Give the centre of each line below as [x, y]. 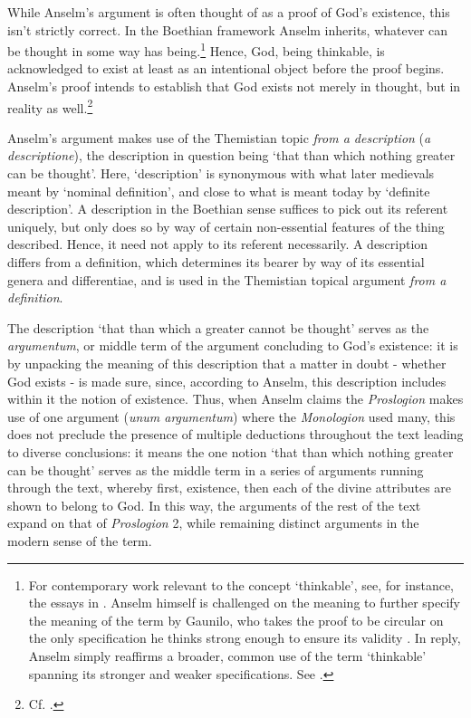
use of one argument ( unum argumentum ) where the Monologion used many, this [231, 416]
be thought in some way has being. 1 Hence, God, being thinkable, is [196, 49]
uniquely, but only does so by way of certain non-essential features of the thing [226, 226]
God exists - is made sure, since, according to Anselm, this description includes [227, 381]
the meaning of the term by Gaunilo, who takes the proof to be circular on [236, 620]
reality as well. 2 [50, 106]
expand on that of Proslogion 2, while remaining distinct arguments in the [213, 523]
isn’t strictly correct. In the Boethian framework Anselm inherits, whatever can [228, 29]
